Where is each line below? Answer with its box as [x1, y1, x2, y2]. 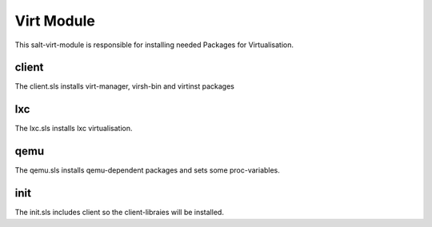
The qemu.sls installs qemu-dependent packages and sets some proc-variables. [14, 165, 280, 175]
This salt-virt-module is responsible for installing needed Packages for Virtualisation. [14, 40, 294, 50]
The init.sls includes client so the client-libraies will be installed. [14, 208, 224, 217]
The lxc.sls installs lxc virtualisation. [14, 124, 133, 133]
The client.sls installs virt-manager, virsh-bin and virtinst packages [14, 82, 235, 91]
